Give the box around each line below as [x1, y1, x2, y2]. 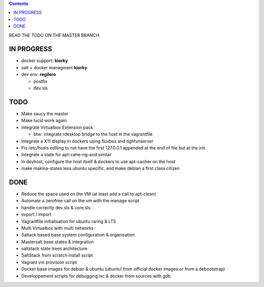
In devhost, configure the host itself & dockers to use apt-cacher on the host [21, 159, 176, 164]
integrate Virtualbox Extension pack [21, 124, 93, 130]
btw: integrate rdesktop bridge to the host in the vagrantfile [33, 131, 153, 137]
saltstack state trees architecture [21, 246, 88, 251]
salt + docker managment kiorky [21, 64, 88, 70]
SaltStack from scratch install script [21, 252, 93, 258]
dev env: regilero [21, 71, 56, 78]
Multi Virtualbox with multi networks [21, 225, 94, 231]
